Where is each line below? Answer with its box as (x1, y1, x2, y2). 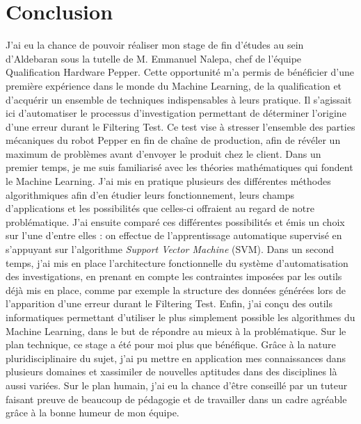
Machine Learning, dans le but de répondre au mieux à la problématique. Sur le (6, 323, 346, 338)
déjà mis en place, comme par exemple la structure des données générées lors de (6, 282, 346, 297)
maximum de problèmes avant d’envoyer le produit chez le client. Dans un (6, 146, 321, 161)
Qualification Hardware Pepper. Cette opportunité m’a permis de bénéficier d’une (6, 65, 355, 79)
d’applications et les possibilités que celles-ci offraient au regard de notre (6, 201, 314, 215)
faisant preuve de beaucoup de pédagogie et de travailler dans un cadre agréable (6, 391, 347, 406)
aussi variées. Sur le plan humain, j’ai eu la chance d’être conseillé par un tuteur (6, 377, 348, 392)
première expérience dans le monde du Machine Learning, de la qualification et (6, 78, 342, 92)
